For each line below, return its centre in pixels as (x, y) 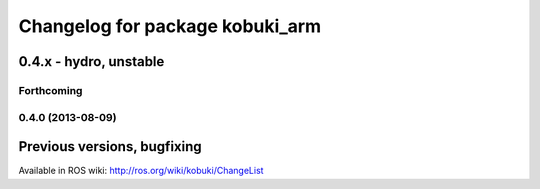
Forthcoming (50, 90)
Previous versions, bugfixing (110, 146)
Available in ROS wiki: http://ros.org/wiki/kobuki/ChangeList (141, 171)
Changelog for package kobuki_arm (170, 26)
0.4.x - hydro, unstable (91, 61)
